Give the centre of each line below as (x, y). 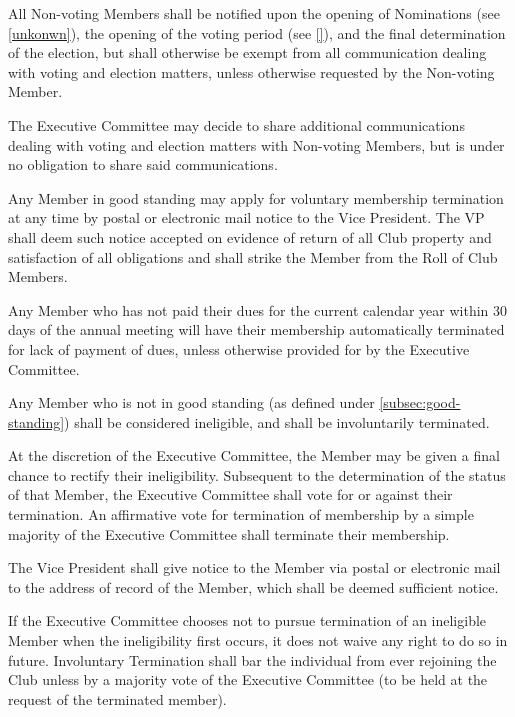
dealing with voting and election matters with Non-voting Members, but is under (256, 144)
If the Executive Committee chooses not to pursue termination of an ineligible (247, 620)
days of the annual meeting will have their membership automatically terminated (256, 329)
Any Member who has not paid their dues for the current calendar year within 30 (257, 309)
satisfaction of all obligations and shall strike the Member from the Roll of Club (253, 256)
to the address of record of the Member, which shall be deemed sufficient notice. (253, 586)
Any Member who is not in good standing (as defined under (191, 402)
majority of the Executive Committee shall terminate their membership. (229, 533)
